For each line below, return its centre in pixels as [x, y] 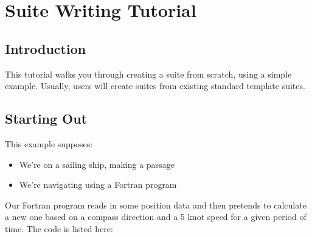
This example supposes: [49, 143]
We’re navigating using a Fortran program [98, 185]
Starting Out [46, 118]
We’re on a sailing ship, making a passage [97, 164]
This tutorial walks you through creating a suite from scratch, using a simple [148, 74]
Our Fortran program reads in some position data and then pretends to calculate [156, 205]
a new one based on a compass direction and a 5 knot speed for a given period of [156, 217]
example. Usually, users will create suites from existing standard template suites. [155, 86]
